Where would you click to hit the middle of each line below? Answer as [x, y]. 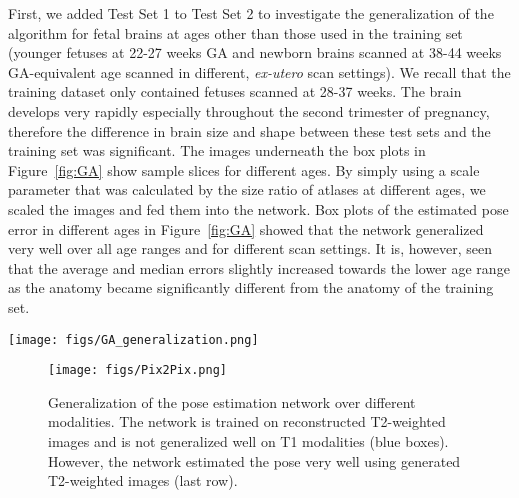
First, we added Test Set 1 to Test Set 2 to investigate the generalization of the [251, 13]
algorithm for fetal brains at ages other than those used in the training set [235, 32]
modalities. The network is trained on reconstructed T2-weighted [247, 421]
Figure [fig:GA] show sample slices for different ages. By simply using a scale [244, 169]
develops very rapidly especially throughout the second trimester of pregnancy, [249, 110]
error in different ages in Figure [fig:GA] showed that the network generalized [246, 228]
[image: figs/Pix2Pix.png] [137, 370]
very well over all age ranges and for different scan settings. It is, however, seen [250, 248]
